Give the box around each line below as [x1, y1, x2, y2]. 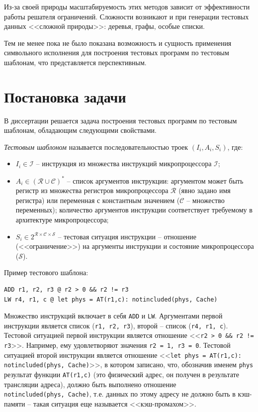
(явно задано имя [178, 185, 231, 196]
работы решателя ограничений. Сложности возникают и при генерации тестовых [4, 11, 249, 21]
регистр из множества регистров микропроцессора [15, 185, 169, 196]
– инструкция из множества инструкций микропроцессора [36, 158, 212, 169]
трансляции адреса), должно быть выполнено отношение [4, 379, 176, 389]
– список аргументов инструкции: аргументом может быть [67, 175, 244, 186]
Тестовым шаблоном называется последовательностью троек [4, 141, 188, 152]
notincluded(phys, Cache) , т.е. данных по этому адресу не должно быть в [4, 389, 236, 399]
